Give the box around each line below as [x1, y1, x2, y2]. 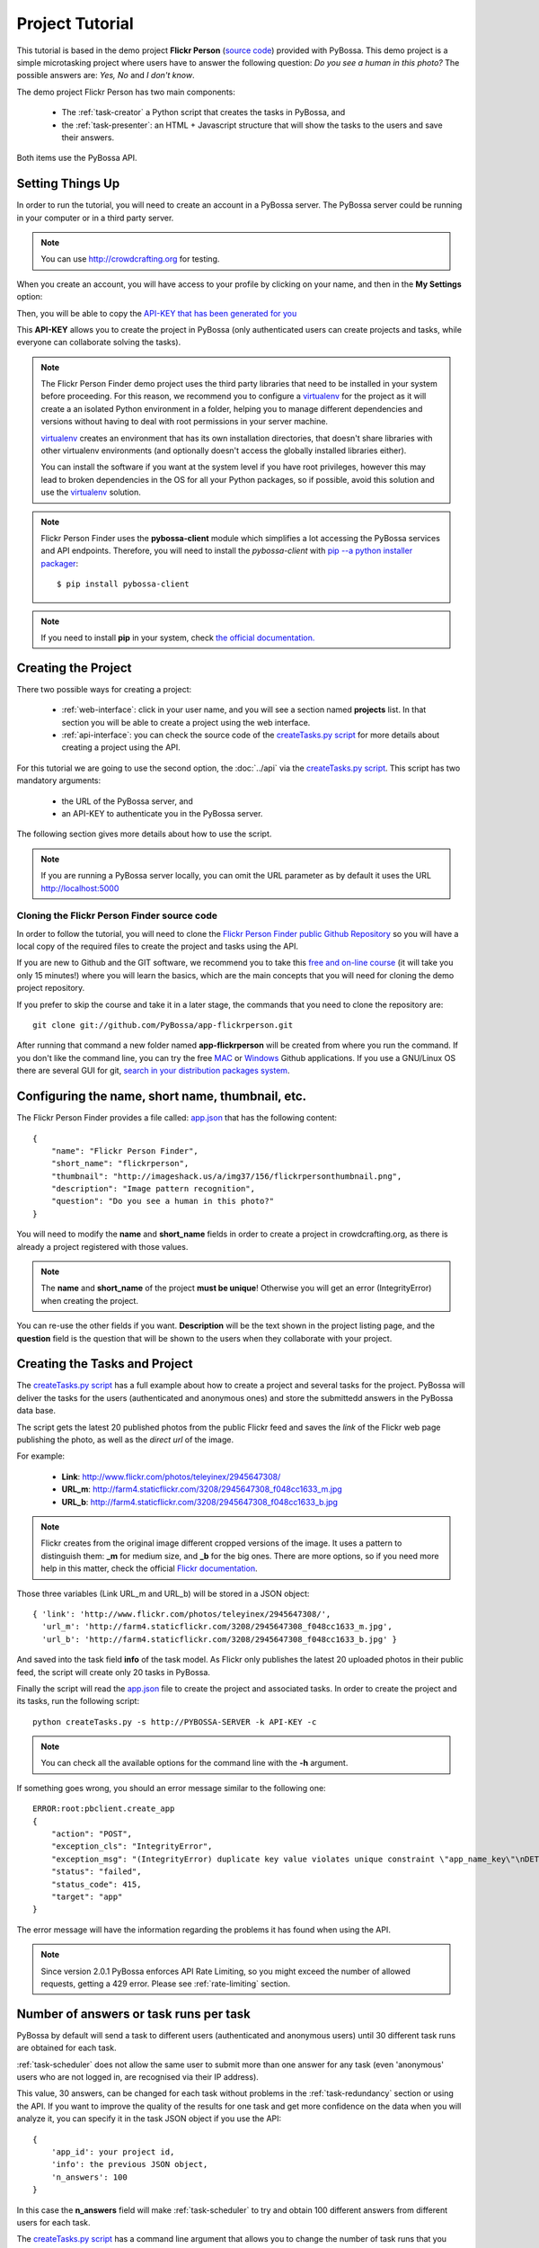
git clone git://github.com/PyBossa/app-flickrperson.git [32, 1021, 294, 1030]
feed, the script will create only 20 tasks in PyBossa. [16, 1666, 211, 1677]
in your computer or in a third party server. [16, 212, 174, 223]
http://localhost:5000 [40, 882, 119, 894]
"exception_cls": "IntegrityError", [50, 1842, 213, 1851]
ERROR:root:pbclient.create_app [32, 1804, 175, 1814]
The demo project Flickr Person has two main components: [16, 86, 235, 97]
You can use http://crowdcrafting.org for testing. [40, 254, 220, 264]
